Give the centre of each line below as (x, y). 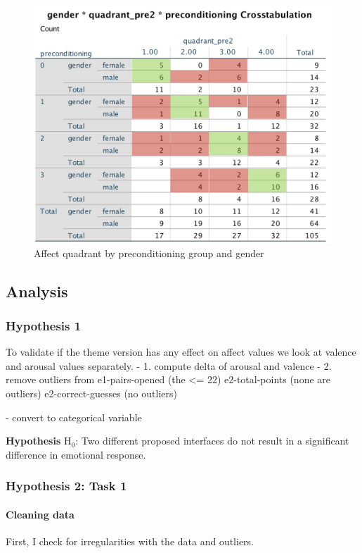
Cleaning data (40, 514)
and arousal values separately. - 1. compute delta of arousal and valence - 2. (169, 365)
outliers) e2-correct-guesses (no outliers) (91, 393)
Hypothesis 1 (44, 325)
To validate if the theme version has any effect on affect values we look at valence (181, 352)
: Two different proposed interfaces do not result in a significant (212, 441)
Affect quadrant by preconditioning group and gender (149, 253)
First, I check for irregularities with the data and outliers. (130, 541)
